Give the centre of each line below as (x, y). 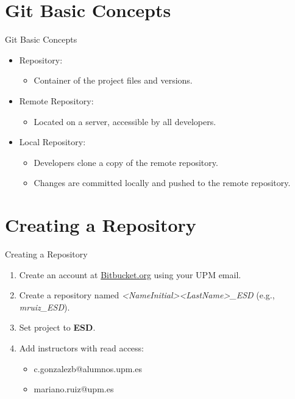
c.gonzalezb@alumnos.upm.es (88, 368)
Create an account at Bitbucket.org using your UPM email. (130, 274)
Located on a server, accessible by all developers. (125, 121)
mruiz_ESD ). (44, 307)
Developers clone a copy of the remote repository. (126, 162)
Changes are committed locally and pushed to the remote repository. (162, 183)
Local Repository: (52, 142)
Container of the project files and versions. (113, 80)
